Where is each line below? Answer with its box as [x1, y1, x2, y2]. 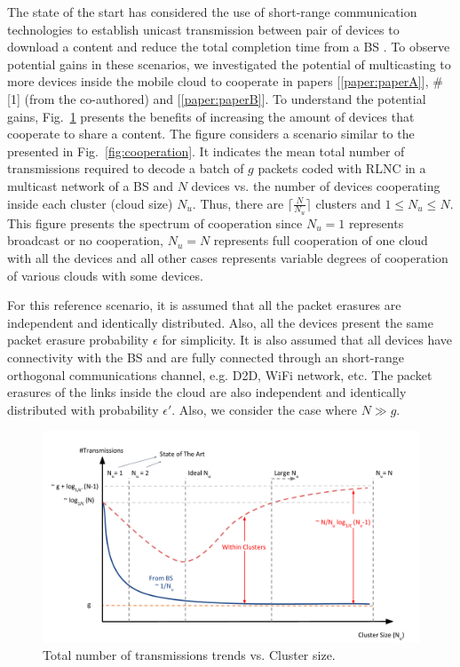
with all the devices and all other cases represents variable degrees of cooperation [7, 248, 448, 266]
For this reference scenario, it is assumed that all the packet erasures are [7, 296, 401, 314]
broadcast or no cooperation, [7, 231, 163, 250]
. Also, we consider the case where [171, 400, 357, 418]
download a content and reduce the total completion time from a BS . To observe [7, 37, 450, 56]
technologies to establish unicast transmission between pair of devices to [7, 20, 400, 38]
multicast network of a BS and [7, 176, 173, 195]
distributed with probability [7, 400, 159, 418]
